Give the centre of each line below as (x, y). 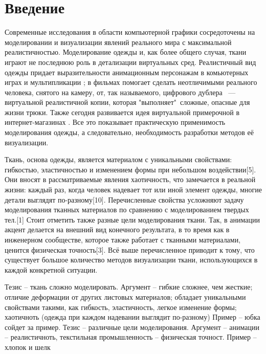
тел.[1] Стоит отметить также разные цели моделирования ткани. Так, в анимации (132, 219)
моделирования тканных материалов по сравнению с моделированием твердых (127, 209)
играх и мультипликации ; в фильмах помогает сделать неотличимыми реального (131, 82)
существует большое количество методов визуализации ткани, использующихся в (131, 260)
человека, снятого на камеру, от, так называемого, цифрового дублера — (120, 92)
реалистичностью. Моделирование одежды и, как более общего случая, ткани (126, 52)
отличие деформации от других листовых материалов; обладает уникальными (125, 296)
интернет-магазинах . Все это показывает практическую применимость (115, 122)
